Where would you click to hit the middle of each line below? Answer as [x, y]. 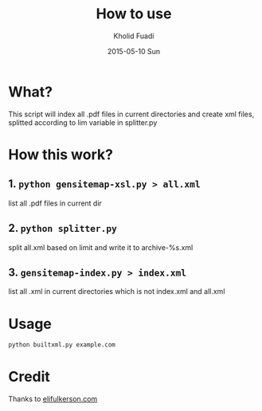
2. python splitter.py [63, 228]
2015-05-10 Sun [134, 51]
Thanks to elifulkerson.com [53, 399]
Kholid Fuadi [134, 36]
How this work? [61, 154]
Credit [29, 377]
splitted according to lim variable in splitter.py [83, 122]
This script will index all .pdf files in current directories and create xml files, [131, 114]
